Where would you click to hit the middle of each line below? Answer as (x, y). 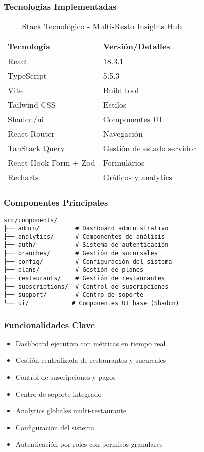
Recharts (23, 177)
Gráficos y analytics (137, 177)
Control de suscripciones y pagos (66, 377)
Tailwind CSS (32, 105)
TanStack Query (36, 148)
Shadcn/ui (26, 119)
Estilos (115, 105)
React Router (31, 134)
